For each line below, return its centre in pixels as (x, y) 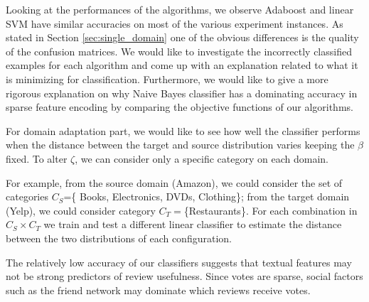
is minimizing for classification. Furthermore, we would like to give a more (167, 79)
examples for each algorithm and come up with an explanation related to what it (182, 65)
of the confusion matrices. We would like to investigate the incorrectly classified (179, 51)
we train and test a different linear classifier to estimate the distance (193, 224)
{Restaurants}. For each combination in (271, 210)
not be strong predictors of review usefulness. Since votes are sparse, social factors (184, 276)
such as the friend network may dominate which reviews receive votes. (158, 290)
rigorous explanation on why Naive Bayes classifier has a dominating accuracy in (182, 93)
